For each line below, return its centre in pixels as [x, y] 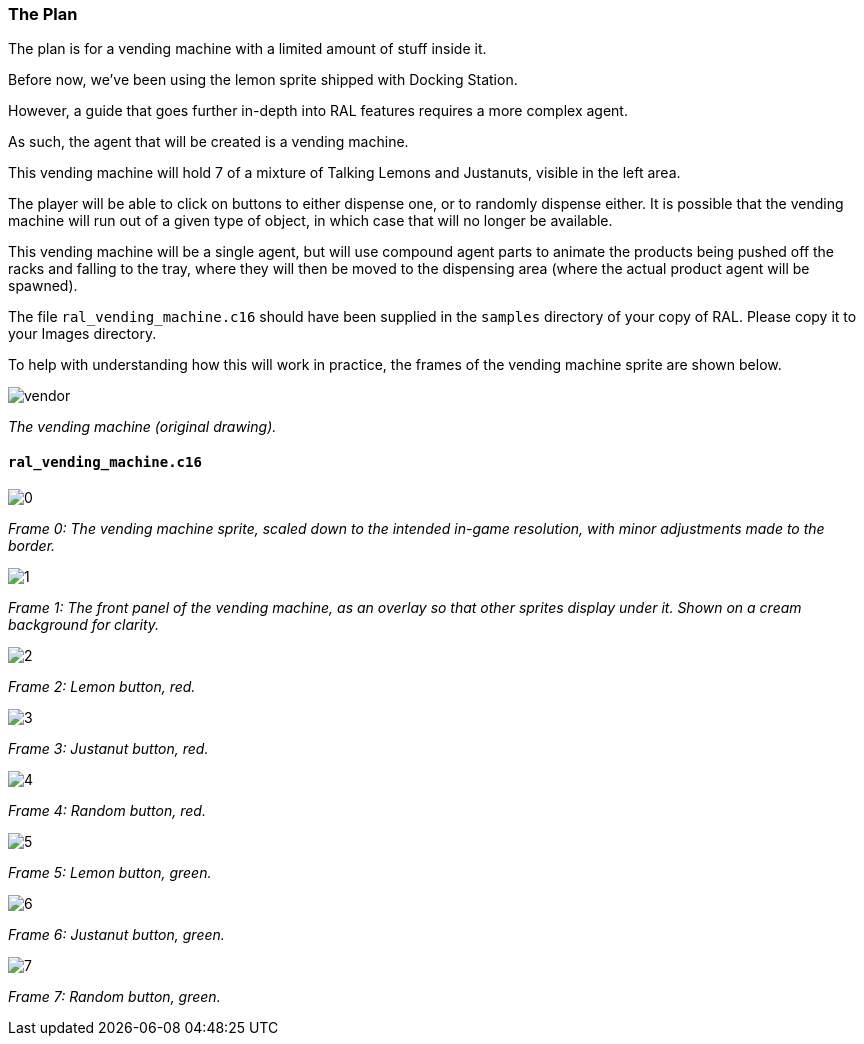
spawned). [43, 286]
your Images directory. [82, 334]
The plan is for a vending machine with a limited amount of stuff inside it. [247, 49]
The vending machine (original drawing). [142, 427]
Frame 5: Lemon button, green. [110, 872]
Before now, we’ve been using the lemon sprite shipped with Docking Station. [263, 80]
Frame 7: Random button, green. [114, 996]
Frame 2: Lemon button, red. [102, 686]
